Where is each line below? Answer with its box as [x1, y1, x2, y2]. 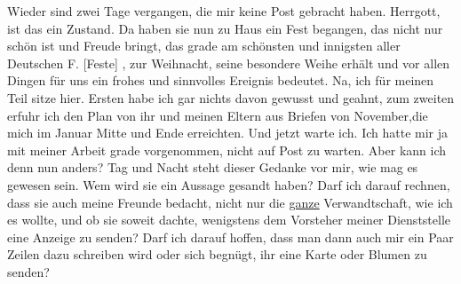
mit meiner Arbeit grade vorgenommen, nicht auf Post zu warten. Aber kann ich [7, 140, 447, 159]
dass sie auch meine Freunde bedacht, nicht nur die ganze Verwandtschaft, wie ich [7, 193, 453, 211]
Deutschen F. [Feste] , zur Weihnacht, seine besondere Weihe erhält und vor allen [7, 53, 450, 72]
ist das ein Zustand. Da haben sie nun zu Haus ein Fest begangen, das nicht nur [7, 19, 443, 37]
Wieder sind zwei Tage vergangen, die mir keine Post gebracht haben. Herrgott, [7, 2, 441, 20]
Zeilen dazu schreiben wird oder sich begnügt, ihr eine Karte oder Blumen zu [7, 245, 427, 264]
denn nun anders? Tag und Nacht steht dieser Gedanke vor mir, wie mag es [7, 158, 418, 177]
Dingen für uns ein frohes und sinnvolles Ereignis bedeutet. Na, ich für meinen [7, 71, 434, 90]
